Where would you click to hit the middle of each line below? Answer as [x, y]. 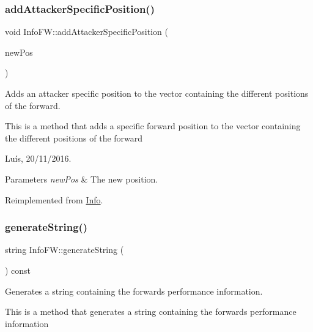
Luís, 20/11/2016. [38, 158]
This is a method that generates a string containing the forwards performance [151, 311]
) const [18, 270]
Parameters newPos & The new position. [82, 179]
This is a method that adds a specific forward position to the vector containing [153, 126]
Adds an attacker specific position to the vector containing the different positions [157, 93]
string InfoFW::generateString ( [64, 250]
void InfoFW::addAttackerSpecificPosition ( [87, 32]
